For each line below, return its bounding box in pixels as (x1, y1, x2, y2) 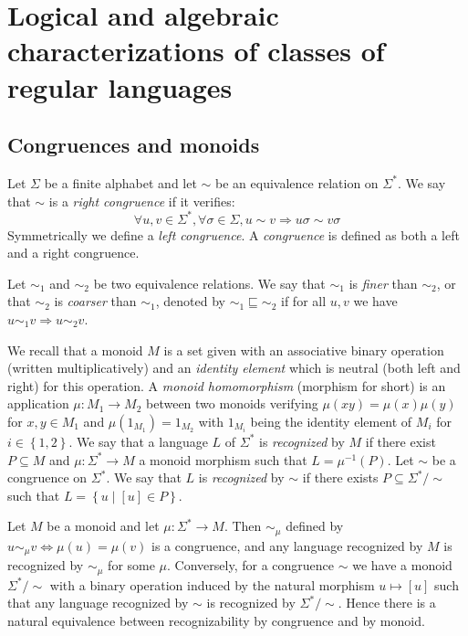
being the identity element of (250, 411, 412, 430)
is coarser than (54, 291, 137, 311)
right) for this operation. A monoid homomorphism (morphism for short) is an (7, 376, 446, 395)
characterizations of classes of (7, 32, 385, 69)
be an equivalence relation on (215, 173, 379, 192)
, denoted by (155, 291, 225, 311)
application (7, 394, 69, 413)
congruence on (7, 468, 88, 487)
